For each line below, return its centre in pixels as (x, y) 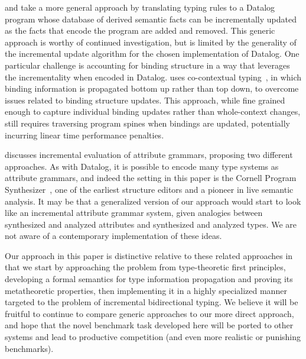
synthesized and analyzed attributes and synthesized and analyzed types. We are (151, 224)
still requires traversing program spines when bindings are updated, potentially (148, 123)
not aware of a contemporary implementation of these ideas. (113, 236)
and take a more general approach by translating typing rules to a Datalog (140, 7)
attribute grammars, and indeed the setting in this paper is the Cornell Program (151, 178)
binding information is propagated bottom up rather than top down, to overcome (152, 88)
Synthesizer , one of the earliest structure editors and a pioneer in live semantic (149, 189)
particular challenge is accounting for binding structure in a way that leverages (147, 65)
